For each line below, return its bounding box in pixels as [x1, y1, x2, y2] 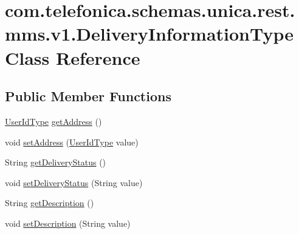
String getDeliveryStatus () [5, 156, 106, 169]
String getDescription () [5, 196, 94, 209]
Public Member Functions [5, 87, 171, 105]
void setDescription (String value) [5, 216, 131, 229]
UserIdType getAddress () [5, 115, 102, 127]
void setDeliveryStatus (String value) [5, 176, 143, 189]
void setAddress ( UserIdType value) [5, 135, 139, 148]
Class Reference [5, 45, 140, 70]
